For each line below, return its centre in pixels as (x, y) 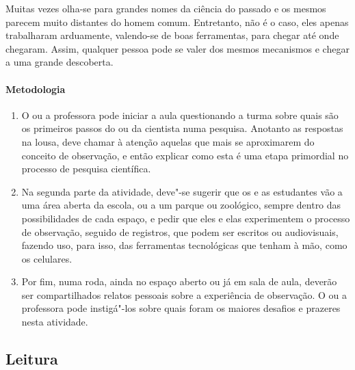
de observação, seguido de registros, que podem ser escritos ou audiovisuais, (180, 232)
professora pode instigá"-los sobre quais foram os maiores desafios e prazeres (181, 308)
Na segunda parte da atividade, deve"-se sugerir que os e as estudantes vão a (182, 191)
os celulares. (47, 258)
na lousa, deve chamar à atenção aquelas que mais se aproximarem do (168, 141)
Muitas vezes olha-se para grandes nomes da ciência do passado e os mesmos (166, 8)
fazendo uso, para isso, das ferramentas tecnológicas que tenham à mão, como (184, 245)
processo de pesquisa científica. (86, 169)
